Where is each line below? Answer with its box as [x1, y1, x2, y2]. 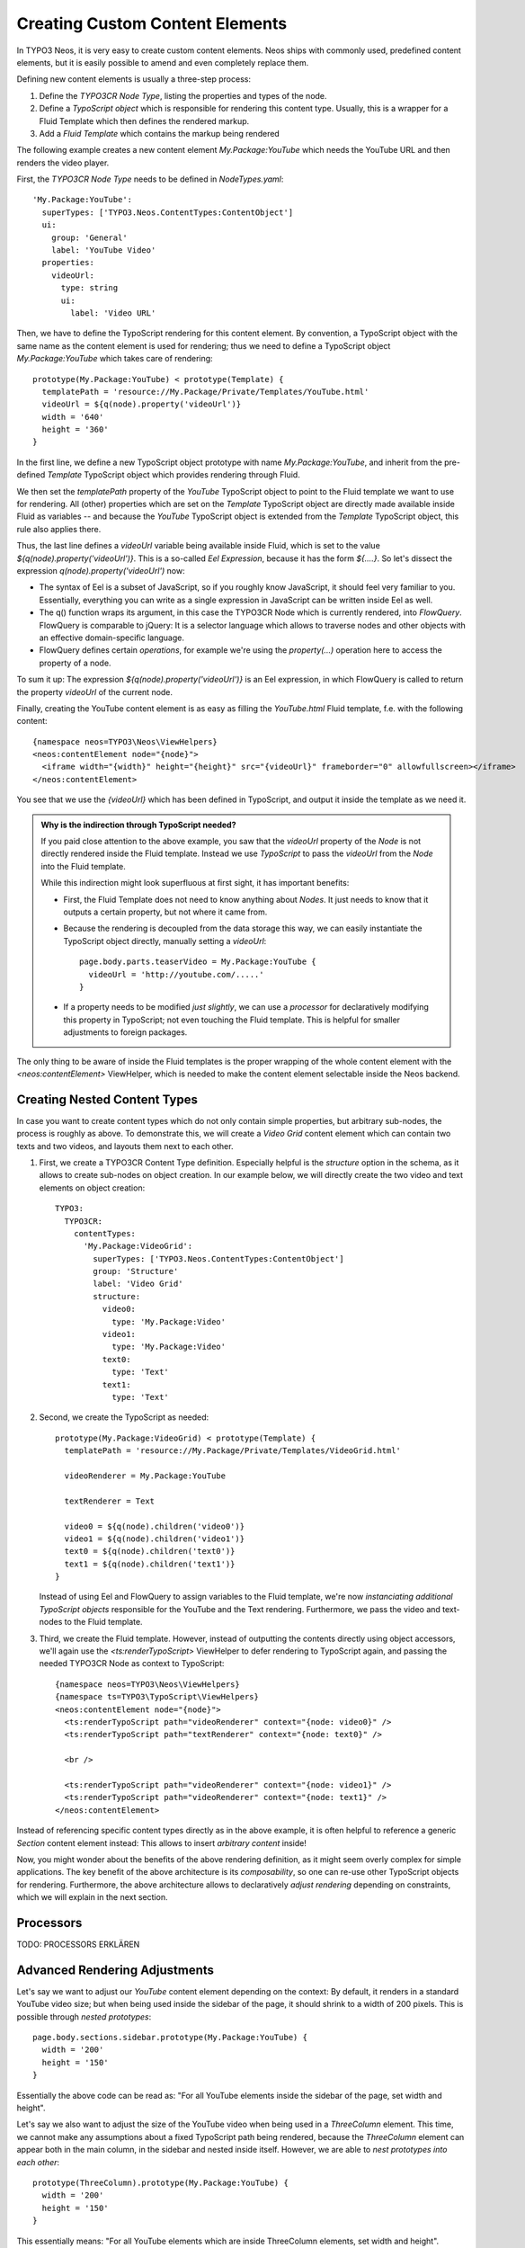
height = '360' [41, 424, 109, 435]
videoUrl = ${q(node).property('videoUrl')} [41, 399, 242, 409]
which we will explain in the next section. [16, 1892, 168, 1903]
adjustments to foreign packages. [63, 1027, 188, 1038]
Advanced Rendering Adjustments [16, 1962, 215, 1977]
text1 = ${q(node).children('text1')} [64, 1558, 236, 1569]
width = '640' [41, 412, 104, 422]
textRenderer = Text [64, 1495, 156, 1506]
